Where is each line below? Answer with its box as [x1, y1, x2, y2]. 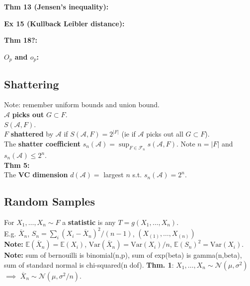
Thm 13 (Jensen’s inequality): [4, 1, 109, 11]
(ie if [121, 129, 136, 139]
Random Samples [4, 194, 95, 209]
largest [103, 169, 124, 180]
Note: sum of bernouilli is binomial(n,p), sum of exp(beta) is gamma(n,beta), [4, 250, 242, 260]
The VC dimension [4, 169, 68, 180]
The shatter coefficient [4, 138, 81, 148]
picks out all [146, 129, 183, 139]
